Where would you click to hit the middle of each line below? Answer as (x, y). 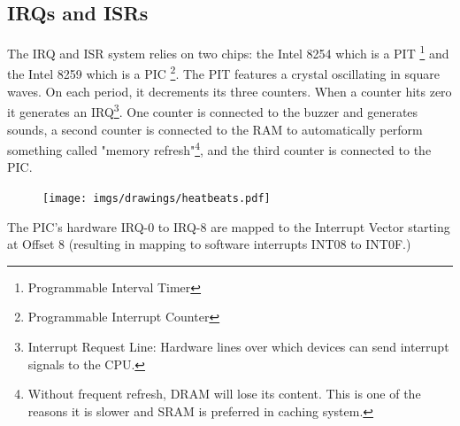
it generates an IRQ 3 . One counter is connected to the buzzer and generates (213, 110)
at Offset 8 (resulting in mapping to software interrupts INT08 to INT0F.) (209, 244)
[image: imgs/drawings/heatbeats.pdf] (157, 198)
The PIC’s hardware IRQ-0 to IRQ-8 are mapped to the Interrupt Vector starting (229, 226)
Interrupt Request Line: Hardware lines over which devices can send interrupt (238, 347)
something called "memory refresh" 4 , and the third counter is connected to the (219, 148)
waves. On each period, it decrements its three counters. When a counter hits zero (230, 91)
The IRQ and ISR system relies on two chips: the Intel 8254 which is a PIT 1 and (228, 52)
